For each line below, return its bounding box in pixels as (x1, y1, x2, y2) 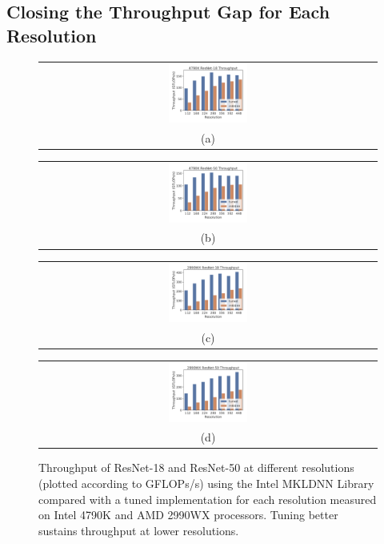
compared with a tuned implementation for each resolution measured (38, 490, 377, 507)
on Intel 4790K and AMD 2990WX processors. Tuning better (38, 506, 338, 523)
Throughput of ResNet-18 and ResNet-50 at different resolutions (38, 459, 354, 476)
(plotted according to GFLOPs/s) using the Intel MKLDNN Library (38, 475, 374, 492)
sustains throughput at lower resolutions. (38, 522, 239, 538)
